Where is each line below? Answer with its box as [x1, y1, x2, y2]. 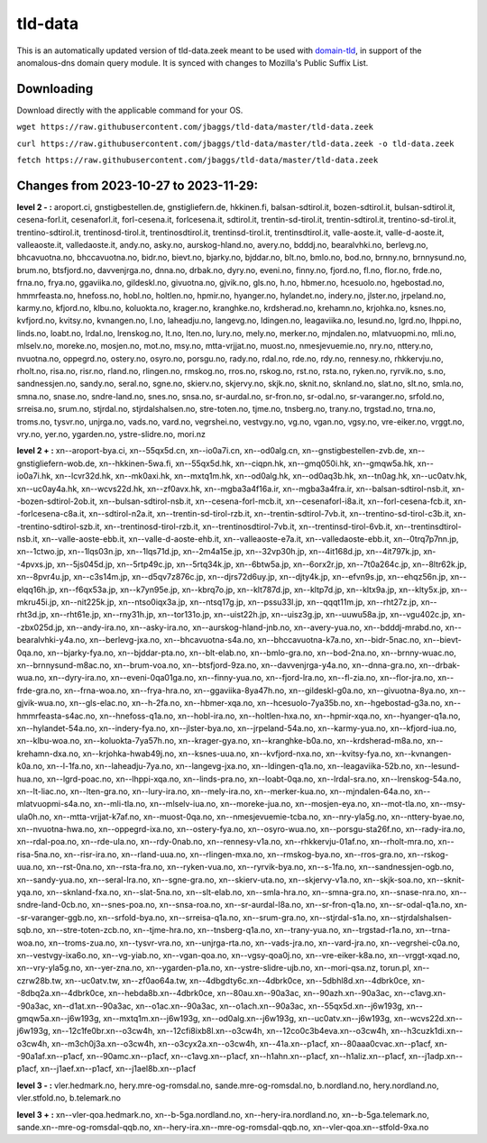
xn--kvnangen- [394, 748, 452, 759]
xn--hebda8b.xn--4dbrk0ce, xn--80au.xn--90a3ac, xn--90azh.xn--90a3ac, [108, 988, 392, 999]
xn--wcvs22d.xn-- [393, 1012, 464, 1023]
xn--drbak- [418, 659, 461, 671]
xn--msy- [429, 799, 466, 809]
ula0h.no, [16, 811, 52, 822]
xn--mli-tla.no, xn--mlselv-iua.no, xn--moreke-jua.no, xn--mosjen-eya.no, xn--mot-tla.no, [93, 799, 428, 809]
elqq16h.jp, [16, 584, 58, 595]
